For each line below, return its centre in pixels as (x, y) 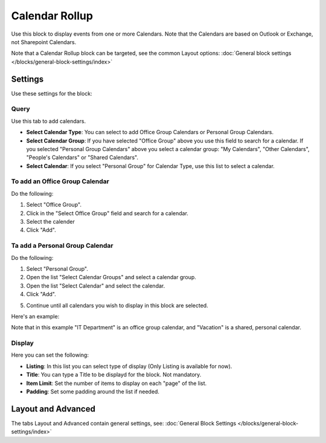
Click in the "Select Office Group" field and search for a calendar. (107, 213)
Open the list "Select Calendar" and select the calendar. (96, 286)
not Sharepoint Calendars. (44, 42)
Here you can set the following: (50, 355)
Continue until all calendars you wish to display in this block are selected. (117, 305)
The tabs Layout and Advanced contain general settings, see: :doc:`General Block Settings (124, 423)
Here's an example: (35, 316)
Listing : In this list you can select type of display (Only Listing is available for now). (129, 366)
